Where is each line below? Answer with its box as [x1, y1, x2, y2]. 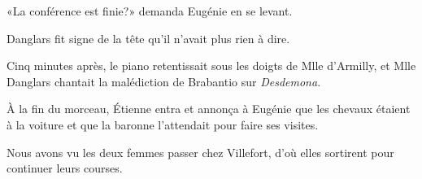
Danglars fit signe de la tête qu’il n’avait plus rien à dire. [7, 29, 290, 46]
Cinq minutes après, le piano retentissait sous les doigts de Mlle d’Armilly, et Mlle [7, 57, 416, 74]
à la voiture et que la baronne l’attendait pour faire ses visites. [7, 116, 319, 133]
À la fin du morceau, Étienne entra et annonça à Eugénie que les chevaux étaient [7, 100, 411, 117]
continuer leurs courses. [7, 159, 123, 177]
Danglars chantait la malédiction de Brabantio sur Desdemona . [7, 72, 321, 89]
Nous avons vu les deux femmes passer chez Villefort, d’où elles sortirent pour [7, 143, 394, 160]
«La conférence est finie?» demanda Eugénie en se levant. [7, 2, 293, 19]
